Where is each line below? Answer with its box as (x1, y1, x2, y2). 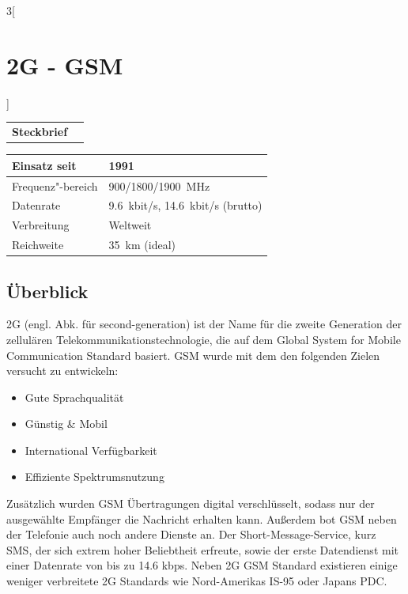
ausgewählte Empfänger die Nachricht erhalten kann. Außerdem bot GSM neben (6, 510, 397, 527)
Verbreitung (12, 217, 70, 233)
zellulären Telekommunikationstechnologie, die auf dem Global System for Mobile (6, 331, 401, 347)
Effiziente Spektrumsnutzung (25, 468, 164, 485)
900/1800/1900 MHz (108, 177, 210, 194)
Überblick (6, 278, 89, 303)
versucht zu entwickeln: (6, 362, 119, 379)
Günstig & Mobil (25, 415, 108, 432)
